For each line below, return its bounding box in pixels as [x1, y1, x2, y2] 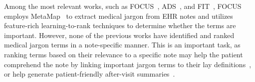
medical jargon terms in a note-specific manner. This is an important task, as [4, 40, 241, 50]
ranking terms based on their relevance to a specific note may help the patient [4, 49, 243, 59]
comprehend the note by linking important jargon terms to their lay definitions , [4, 59, 252, 69]
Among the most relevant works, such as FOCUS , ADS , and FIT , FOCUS [4, 1, 242, 11]
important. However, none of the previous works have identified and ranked [4, 30, 235, 40]
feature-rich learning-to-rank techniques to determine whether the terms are [4, 20, 236, 31]
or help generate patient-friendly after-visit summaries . [4, 69, 175, 79]
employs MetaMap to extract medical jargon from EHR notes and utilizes [4, 10, 233, 21]
